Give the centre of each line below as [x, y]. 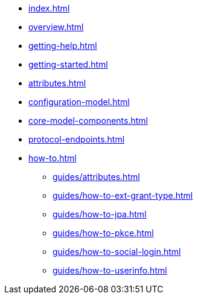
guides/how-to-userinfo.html [110, 270]
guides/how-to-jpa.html [100, 214]
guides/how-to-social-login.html [117, 252]
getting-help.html [63, 46]
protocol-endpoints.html [77, 139]
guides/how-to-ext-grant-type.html [123, 195]
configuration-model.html [79, 102]
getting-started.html [68, 64]
